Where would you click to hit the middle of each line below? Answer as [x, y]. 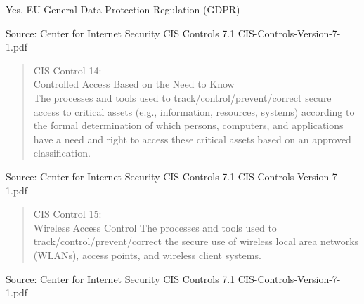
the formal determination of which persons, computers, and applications [188, 125]
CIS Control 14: [67, 70]
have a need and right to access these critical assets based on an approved [192, 139]
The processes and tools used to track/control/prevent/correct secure [182, 97]
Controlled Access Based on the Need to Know [134, 84]
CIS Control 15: [67, 214]
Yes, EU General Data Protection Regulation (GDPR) [123, 9]
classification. [62, 153]
